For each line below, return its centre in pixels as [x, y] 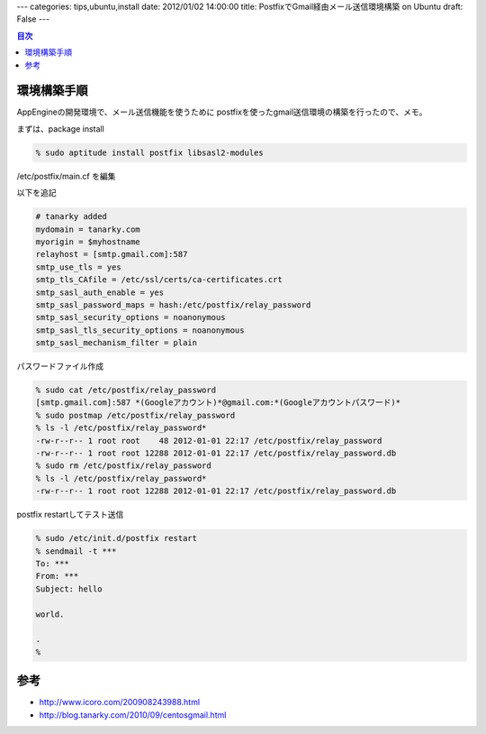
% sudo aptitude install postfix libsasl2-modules [150, 152]
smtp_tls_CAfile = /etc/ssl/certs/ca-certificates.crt [159, 280]
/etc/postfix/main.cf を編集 [66, 176]
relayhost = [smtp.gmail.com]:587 [112, 254]
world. [50, 614]
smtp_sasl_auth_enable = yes [100, 292]
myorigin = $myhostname [88, 242]
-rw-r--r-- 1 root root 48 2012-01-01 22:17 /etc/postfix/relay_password [209, 440]
